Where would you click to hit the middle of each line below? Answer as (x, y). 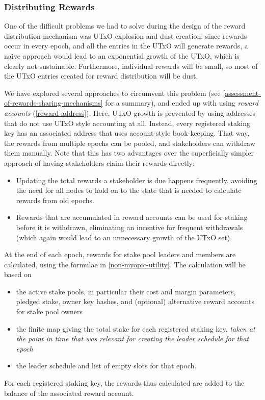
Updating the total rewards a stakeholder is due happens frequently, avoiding (137, 180)
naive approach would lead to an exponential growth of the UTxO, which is (122, 56)
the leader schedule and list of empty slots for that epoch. (106, 366)
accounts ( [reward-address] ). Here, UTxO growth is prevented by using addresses (130, 112)
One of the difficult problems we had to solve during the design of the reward (125, 26)
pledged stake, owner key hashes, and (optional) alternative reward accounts (135, 301)
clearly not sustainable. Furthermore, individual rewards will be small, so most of (131, 66)
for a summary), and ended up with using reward (182, 103)
